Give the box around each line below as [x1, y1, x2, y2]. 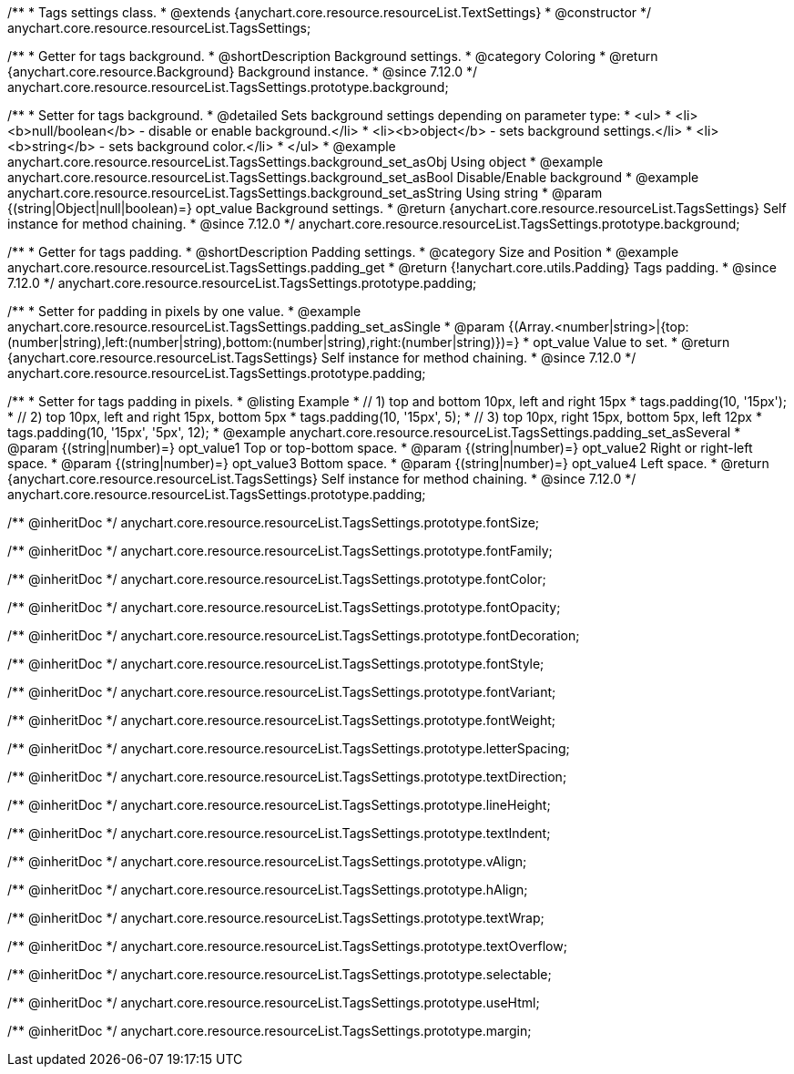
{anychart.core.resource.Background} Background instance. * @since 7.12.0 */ [7, 64, 478, 79]
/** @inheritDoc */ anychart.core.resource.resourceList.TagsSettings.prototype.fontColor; [7, 571, 546, 587]
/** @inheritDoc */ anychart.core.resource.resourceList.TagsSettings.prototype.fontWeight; [7, 712, 555, 728]
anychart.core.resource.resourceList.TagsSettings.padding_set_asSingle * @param [7, 319, 505, 334]
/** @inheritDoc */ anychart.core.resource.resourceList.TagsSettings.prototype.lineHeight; [7, 797, 551, 813]
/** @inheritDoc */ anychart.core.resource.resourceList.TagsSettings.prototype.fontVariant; [7, 684, 556, 700]
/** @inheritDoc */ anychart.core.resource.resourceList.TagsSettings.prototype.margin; [7, 1023, 532, 1038]
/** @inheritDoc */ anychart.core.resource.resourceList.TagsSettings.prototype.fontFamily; [7, 543, 553, 558]
